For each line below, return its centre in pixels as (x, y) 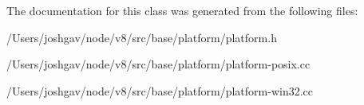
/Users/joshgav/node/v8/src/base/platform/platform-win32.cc (160, 90)
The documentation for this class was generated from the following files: (182, 10)
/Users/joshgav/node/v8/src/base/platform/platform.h (142, 37)
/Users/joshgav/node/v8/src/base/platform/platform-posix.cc (158, 64)
